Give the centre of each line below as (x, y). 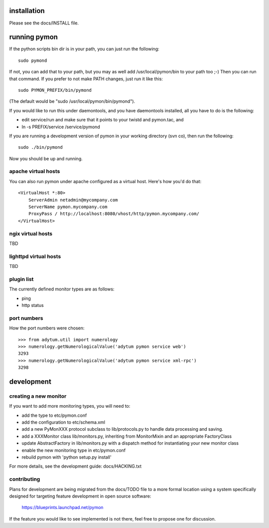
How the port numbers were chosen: (47, 328)
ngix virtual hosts (31, 234)
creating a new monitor (38, 396)
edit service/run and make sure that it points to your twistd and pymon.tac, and (103, 120)
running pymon (34, 37)
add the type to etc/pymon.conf (54, 415)
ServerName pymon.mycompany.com (68, 207)
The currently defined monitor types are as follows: (62, 289)
